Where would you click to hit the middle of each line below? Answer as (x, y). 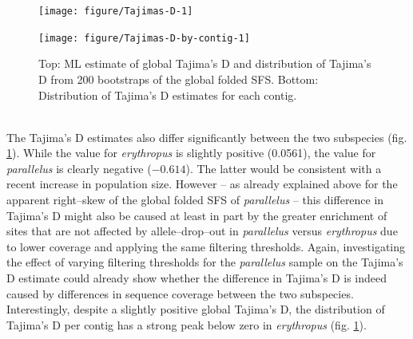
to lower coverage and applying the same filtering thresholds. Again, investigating (206, 246)
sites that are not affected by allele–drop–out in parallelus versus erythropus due (202, 231)
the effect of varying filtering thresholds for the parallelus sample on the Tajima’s (205, 262)
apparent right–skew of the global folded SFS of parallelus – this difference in (195, 200)
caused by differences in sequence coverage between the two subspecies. (180, 293)
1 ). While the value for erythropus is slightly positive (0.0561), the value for (191, 153)
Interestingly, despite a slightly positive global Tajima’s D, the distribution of (196, 309)
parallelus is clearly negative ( (79, 168)
